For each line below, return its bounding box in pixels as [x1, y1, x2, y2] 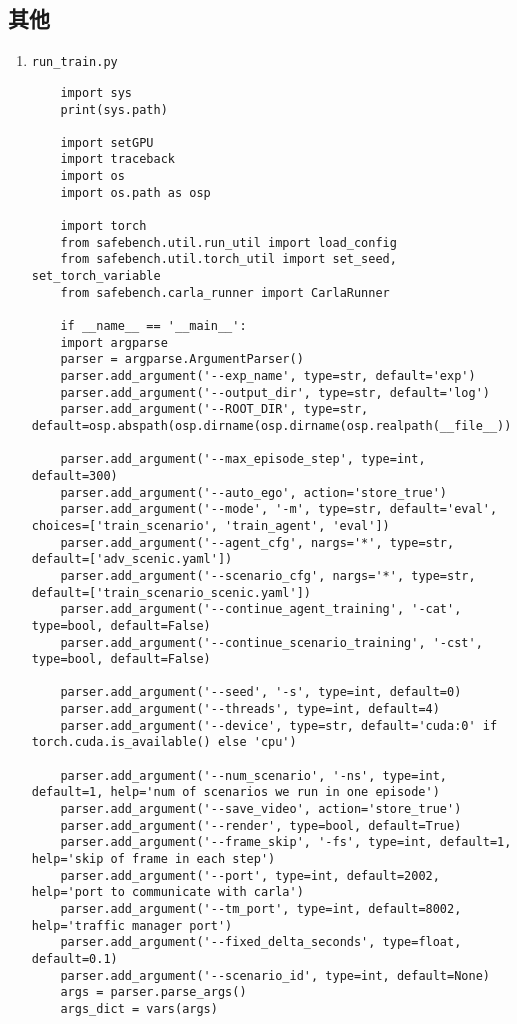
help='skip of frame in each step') [31, 852, 276, 867]
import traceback [60, 152, 175, 167]
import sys [60, 85, 133, 100]
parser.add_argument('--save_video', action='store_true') [60, 802, 462, 817]
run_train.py [31, 55, 118, 70]
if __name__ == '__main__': [60, 319, 247, 334]
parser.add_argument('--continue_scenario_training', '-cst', [60, 635, 483, 650]
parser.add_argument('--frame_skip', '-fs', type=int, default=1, [60, 835, 512, 850]
